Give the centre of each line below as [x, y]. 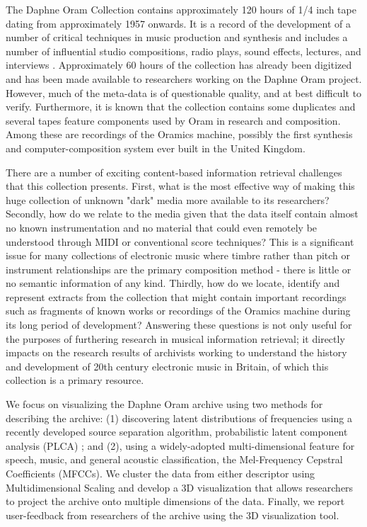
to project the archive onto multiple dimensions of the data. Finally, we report [175, 501]
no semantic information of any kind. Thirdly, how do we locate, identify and [173, 283]
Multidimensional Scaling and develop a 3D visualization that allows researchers [180, 487]
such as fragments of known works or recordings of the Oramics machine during [178, 311]
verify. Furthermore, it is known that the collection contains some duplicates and [181, 107]
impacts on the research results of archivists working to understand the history [176, 352]
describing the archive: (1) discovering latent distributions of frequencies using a [179, 418]
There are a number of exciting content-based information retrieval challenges [174, 172]
